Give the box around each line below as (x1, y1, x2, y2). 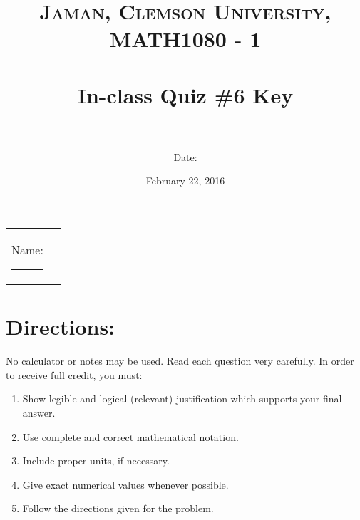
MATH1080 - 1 (109, 24, 262, 53)
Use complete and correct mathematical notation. (22, 429, 239, 444)
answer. (22, 405, 56, 420)
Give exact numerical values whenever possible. (22, 477, 229, 492)
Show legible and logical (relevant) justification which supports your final (22, 391, 342, 406)
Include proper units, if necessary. (22, 453, 170, 468)
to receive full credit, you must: (6, 367, 143, 382)
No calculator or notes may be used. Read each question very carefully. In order (6, 353, 354, 368)
